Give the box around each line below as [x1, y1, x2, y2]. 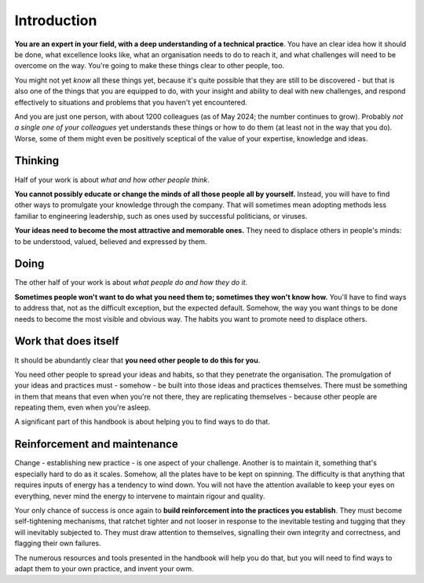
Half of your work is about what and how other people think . [14, 175, 210, 184]
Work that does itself [14, 334, 119, 348]
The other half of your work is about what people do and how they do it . [14, 278, 248, 287]
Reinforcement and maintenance [14, 438, 178, 451]
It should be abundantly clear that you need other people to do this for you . [14, 355, 261, 365]
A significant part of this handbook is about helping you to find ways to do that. [14, 417, 271, 427]
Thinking [14, 154, 60, 168]
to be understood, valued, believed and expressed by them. [14, 236, 207, 246]
